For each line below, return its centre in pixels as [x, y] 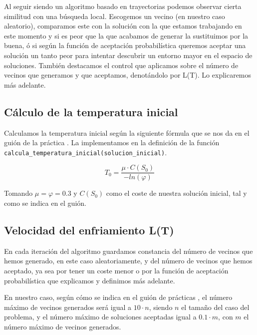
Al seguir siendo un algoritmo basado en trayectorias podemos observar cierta [123, 6]
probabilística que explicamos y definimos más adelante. [90, 280]
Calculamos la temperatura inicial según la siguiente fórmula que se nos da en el [127, 132]
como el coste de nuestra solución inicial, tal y [176, 193]
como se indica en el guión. [45, 203]
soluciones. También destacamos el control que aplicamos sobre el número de [121, 65]
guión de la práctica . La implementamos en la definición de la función [112, 142]
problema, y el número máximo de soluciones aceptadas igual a [100, 317]
